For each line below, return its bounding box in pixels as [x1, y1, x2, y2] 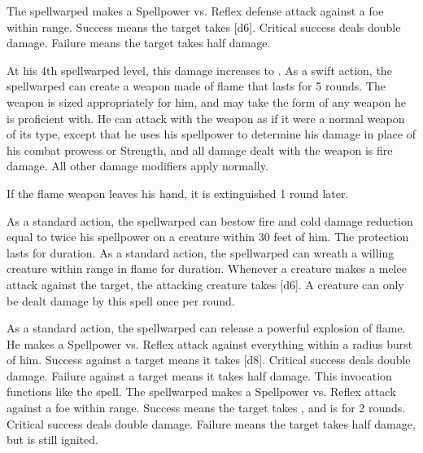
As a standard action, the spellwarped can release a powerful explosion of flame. [7, 319, 406, 336]
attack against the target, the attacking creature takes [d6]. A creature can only [7, 275, 404, 292]
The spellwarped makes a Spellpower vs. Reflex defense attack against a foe [7, 2, 384, 19]
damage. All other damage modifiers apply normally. [7, 157, 268, 174]
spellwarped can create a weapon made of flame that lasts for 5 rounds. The [7, 77, 386, 95]
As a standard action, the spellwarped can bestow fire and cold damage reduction [7, 212, 413, 229]
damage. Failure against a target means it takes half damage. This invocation [7, 367, 392, 384]
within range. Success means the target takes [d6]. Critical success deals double [7, 18, 401, 35]
